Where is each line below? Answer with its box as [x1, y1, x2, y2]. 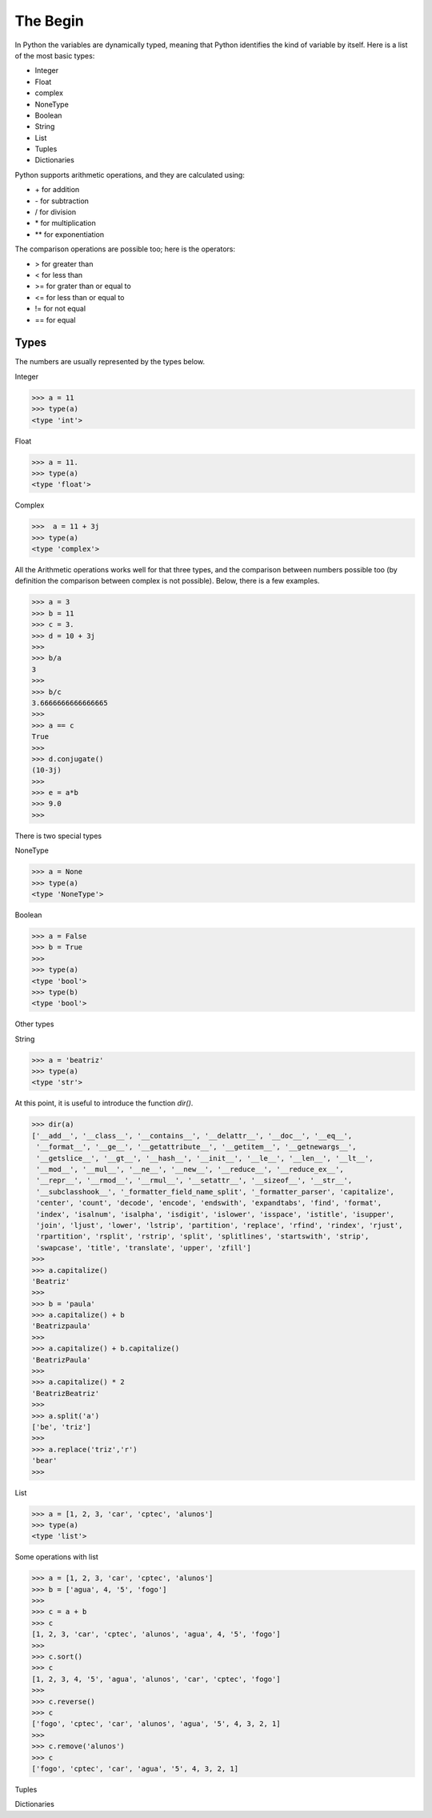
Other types [14, 1019, 54, 1029]
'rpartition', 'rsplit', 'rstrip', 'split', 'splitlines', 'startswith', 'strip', [36, 1232, 370, 1241]
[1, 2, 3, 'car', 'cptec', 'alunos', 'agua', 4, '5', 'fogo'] [31, 1630, 281, 1639]
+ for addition [34, 185, 80, 195]
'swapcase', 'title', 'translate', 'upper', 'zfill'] [36, 1243, 251, 1252]
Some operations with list [14, 1552, 99, 1562]
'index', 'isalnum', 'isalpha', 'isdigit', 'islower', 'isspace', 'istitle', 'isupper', [36, 1210, 395, 1218]
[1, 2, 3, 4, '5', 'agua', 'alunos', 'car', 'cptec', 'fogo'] [31, 1674, 281, 1684]
